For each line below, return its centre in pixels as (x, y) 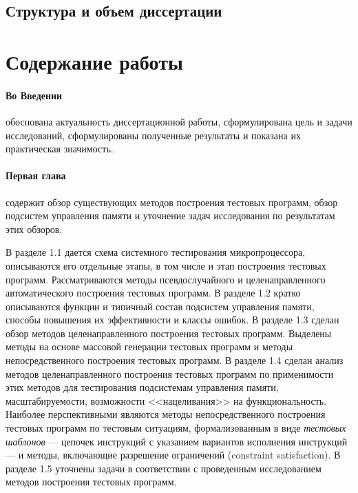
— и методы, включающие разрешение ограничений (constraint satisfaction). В (173, 455)
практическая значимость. (60, 149)
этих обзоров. (34, 229)
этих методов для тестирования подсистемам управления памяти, (142, 387)
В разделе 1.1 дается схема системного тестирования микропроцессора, (156, 252)
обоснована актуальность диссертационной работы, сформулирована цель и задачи (179, 121)
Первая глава (36, 175)
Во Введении (34, 95)
